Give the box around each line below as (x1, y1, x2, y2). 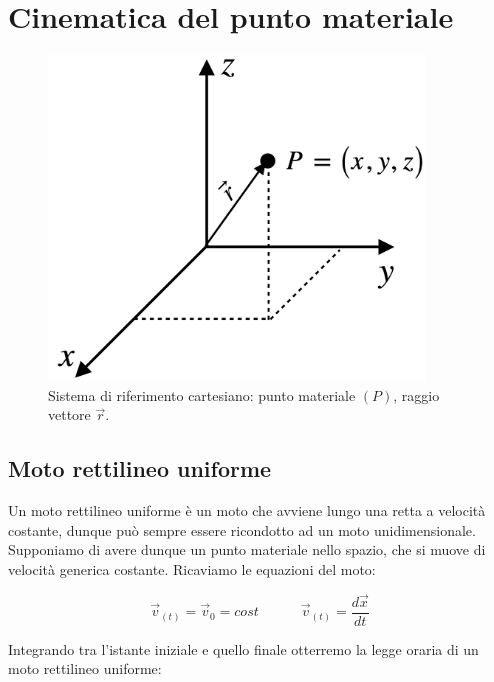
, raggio (393, 384, 440, 405)
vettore (48, 404, 91, 425)
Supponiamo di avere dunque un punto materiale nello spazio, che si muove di (8, 539, 486, 560)
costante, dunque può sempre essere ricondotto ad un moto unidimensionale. (8, 519, 476, 540)
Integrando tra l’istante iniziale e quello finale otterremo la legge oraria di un (8, 638, 479, 659)
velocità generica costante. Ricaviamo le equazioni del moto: (8, 558, 376, 579)
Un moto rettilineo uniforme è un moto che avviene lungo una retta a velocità (8, 500, 486, 520)
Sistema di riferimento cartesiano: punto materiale (48, 384, 356, 405)
